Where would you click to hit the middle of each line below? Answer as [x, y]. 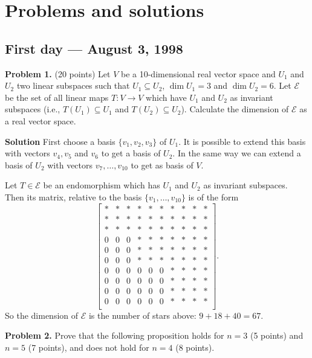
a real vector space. [41, 120]
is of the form [213, 197]
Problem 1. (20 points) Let [58, 73]
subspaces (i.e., [33, 109]
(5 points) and [277, 335]
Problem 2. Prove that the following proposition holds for [115, 335]
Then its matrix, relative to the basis [73, 197]
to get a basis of [131, 153]
